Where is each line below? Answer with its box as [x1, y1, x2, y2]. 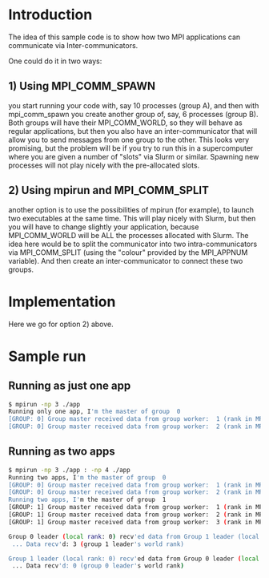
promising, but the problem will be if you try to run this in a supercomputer [8, 143, 254, 153]
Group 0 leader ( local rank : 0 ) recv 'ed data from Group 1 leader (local [8, 532, 260, 540]
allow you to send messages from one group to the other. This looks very [8, 135, 250, 144]
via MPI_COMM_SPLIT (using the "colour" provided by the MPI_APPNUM [8, 247, 248, 257]
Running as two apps [8, 445, 115, 459]
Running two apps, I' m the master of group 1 [8, 495, 167, 504]
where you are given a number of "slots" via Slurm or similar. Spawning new [8, 152, 259, 161]
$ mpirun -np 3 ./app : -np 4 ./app [8, 466, 130, 474]
